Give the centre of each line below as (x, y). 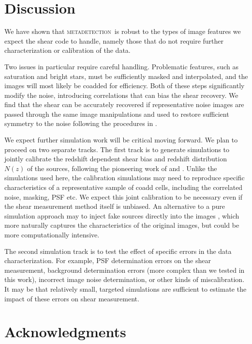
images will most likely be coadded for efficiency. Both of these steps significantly (125, 86)
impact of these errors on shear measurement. (72, 298)
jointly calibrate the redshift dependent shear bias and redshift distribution (116, 159)
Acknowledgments (65, 332)
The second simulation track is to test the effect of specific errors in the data (118, 251)
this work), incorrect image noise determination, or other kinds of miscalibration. (125, 279)
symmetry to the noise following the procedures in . (81, 123)
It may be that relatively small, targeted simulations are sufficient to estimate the (126, 289)
